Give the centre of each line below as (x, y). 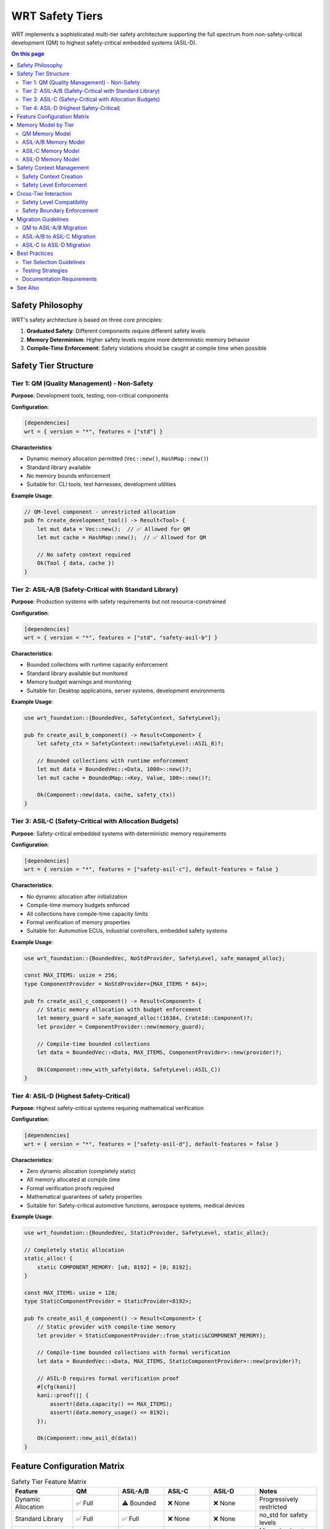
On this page (28, 54)
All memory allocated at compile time (73, 1180)
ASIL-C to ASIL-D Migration (57, 245)
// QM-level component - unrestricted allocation (100, 512)
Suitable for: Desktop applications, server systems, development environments (126, 690)
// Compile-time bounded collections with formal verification (134, 1353)
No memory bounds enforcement (68, 476)
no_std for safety (283, 1515)
